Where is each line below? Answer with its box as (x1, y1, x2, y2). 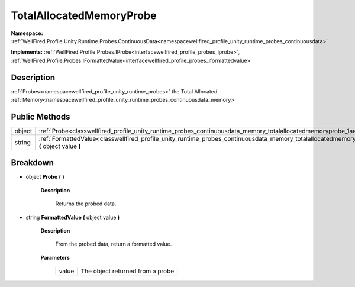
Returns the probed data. (55, 200, 117, 207)
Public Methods (11, 111, 70, 121)
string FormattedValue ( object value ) (25, 214, 120, 221)
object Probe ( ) (25, 173, 64, 180)
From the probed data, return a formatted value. (55, 240, 172, 248)
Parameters (40, 254, 70, 261)
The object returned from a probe (80, 267, 175, 275)
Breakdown (11, 157, 54, 168)
